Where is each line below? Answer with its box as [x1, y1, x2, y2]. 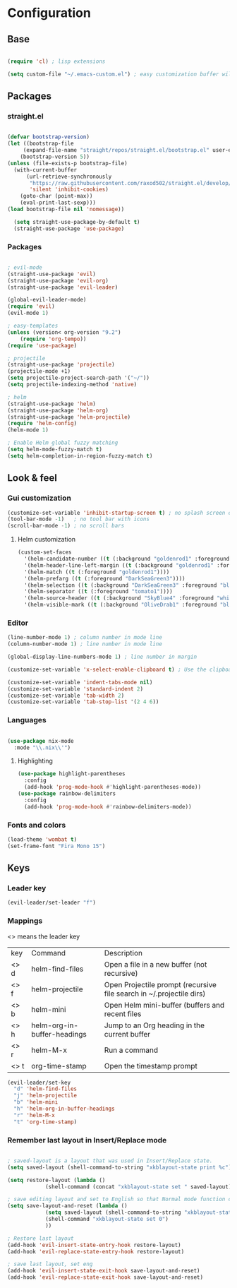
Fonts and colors [7, 820, 66, 830]
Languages [7, 715, 47, 725]
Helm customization [17, 535, 76, 544]
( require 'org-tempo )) [20, 335, 87, 342]
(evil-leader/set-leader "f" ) [7, 899, 97, 907]
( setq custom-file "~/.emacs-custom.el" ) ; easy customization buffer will [7, 71, 235, 78]
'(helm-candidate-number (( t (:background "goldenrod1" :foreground [24, 556, 230, 563]
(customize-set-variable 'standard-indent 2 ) [7, 685, 143, 693]
